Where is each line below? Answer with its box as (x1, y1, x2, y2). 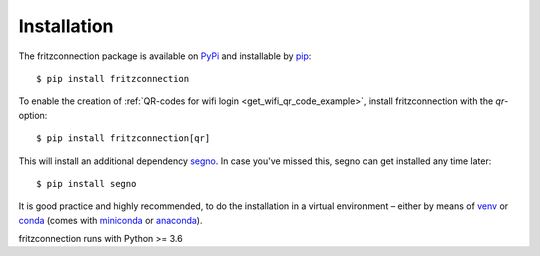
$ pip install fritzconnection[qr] (36, 133, 211, 144)
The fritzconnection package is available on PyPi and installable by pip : (18, 50, 312, 62)
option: (18, 109, 48, 121)
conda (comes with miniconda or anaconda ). (18, 214, 203, 226)
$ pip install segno (36, 178, 137, 189)
